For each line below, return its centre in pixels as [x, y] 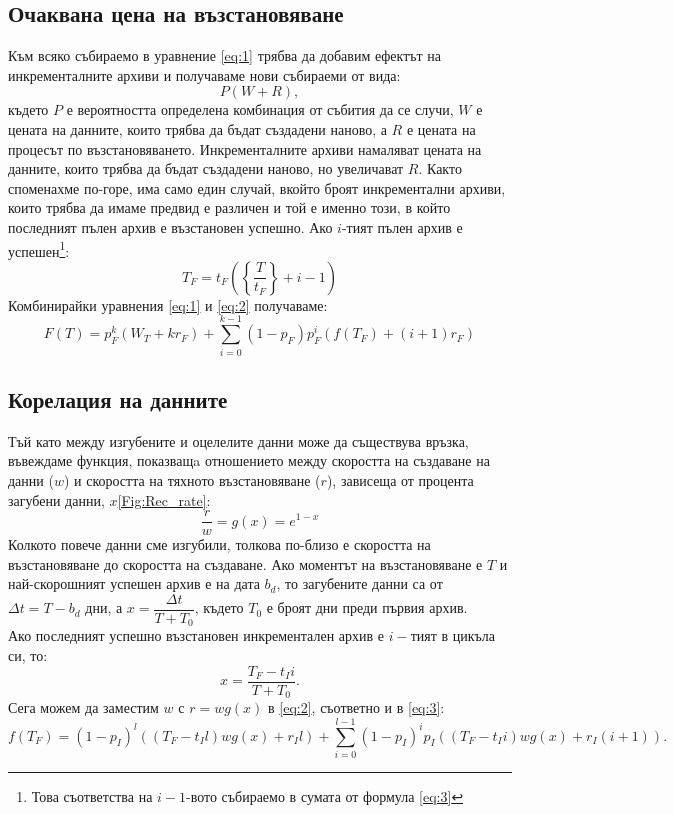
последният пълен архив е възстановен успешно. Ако [170, 226]
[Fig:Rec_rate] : [164, 499]
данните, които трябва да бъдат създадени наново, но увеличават [206, 168]
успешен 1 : [39, 249]
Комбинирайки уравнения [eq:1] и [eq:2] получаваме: [168, 304]
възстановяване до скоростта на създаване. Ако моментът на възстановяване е [245, 563]
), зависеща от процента [400, 479]
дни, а [104, 607]
